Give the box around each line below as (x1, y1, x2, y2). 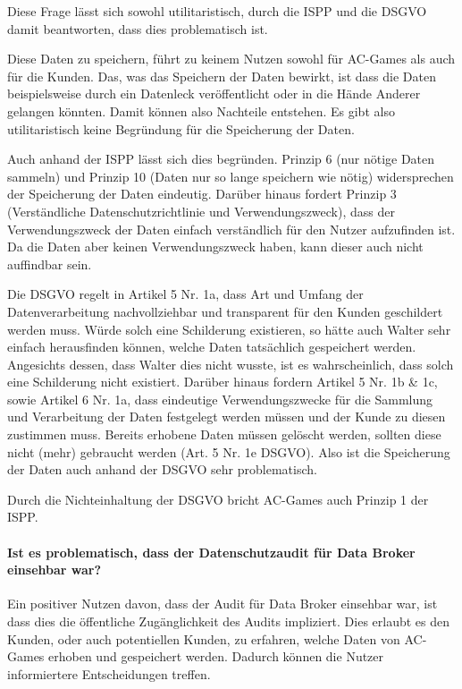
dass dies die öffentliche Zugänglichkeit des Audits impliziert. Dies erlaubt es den (7, 612, 450, 631)
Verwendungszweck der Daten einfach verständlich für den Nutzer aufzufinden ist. (7, 219, 456, 238)
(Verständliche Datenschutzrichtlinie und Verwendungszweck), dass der (7, 201, 395, 220)
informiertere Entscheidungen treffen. (7, 664, 211, 683)
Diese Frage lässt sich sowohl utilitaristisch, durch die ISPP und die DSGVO (7, 2, 427, 20)
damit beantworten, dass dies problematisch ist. (7, 19, 268, 38)
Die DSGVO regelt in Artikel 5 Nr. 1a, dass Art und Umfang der (7, 285, 364, 303)
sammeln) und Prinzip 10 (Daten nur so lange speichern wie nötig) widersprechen (7, 166, 454, 185)
